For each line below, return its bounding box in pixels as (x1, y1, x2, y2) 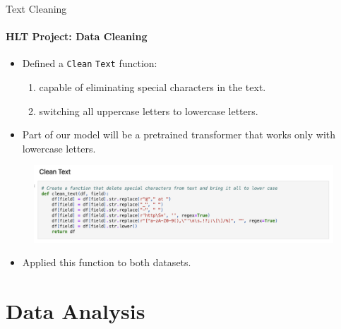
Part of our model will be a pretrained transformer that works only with (22, 127, 336, 142)
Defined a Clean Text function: (22, 56, 157, 71)
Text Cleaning (6, 1, 67, 16)
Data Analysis (6, 297, 145, 325)
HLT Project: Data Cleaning (6, 29, 148, 44)
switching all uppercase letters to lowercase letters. (39, 103, 258, 118)
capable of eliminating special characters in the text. (39, 80, 266, 95)
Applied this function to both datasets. (22, 255, 191, 270)
